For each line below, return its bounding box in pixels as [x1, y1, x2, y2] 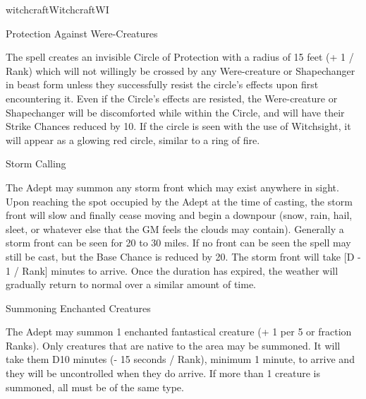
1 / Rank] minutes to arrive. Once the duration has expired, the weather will [6, 263, 338, 278]
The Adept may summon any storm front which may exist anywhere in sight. [6, 179, 339, 194]
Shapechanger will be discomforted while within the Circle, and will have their [6, 105, 345, 119]
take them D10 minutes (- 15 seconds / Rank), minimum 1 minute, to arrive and [6, 352, 355, 367]
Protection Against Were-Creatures [6, 25, 158, 40]
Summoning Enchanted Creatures [6, 300, 151, 315]
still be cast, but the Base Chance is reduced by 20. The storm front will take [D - [6, 249, 361, 263]
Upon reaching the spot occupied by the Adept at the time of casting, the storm [6, 193, 353, 208]
